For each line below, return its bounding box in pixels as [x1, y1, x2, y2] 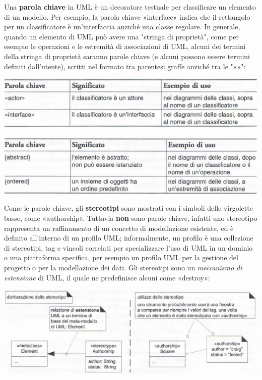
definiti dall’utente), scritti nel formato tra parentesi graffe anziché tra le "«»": [4, 61, 246, 71]
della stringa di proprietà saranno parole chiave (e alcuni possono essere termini [4, 51, 250, 61]
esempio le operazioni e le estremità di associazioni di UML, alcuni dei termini [4, 41, 246, 52]
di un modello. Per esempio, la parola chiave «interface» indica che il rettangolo [4, 11, 250, 22]
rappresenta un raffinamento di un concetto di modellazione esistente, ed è [4, 222, 234, 233]
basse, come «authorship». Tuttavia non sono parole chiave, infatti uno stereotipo [4, 213, 257, 223]
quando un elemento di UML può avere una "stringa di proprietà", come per [4, 31, 239, 41]
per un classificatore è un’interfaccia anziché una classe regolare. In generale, [4, 21, 240, 32]
